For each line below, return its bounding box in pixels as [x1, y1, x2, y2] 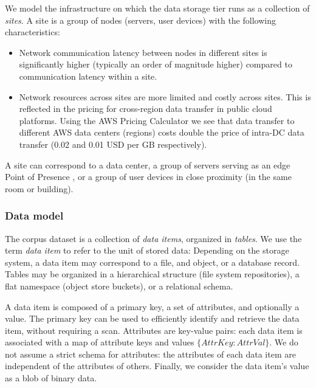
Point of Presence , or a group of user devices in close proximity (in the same [5, 170, 292, 183]
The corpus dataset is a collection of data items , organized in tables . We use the [5, 232, 302, 244]
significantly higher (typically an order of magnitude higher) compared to [19, 58, 292, 71]
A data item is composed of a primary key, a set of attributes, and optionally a [5, 300, 300, 313]
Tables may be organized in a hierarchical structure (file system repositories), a [5, 268, 300, 280]
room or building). [5, 182, 74, 195]
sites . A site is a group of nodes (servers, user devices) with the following [5, 13, 276, 26]
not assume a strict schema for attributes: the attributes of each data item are [5, 347, 296, 360]
